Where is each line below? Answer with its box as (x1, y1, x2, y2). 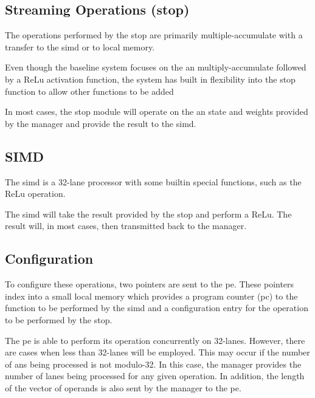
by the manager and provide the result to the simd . (5, 117, 196, 129)
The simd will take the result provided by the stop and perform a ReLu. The (5, 207, 292, 220)
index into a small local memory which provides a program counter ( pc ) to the (5, 289, 298, 302)
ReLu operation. (5, 187, 66, 200)
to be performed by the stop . (5, 313, 112, 326)
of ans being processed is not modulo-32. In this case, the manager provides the (5, 357, 302, 370)
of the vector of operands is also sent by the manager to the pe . (5, 381, 241, 394)
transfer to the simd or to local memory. (5, 40, 155, 53)
